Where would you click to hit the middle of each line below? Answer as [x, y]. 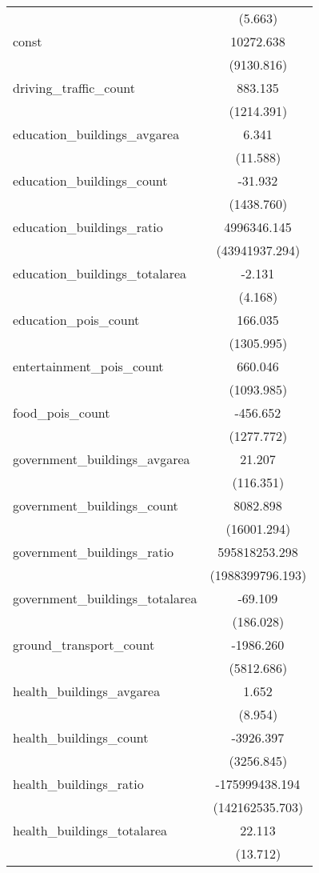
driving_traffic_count [74, 88]
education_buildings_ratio [88, 227]
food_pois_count [62, 412]
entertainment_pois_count [88, 366]
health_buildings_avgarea [87, 691]
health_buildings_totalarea [90, 830]
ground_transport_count [84, 645]
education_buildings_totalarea [100, 273]
